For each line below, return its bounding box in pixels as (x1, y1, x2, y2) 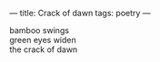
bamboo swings (9, 25, 70, 35)
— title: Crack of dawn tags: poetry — (9, 8, 152, 18)
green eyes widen (9, 35, 76, 45)
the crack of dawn (9, 44, 78, 55)
